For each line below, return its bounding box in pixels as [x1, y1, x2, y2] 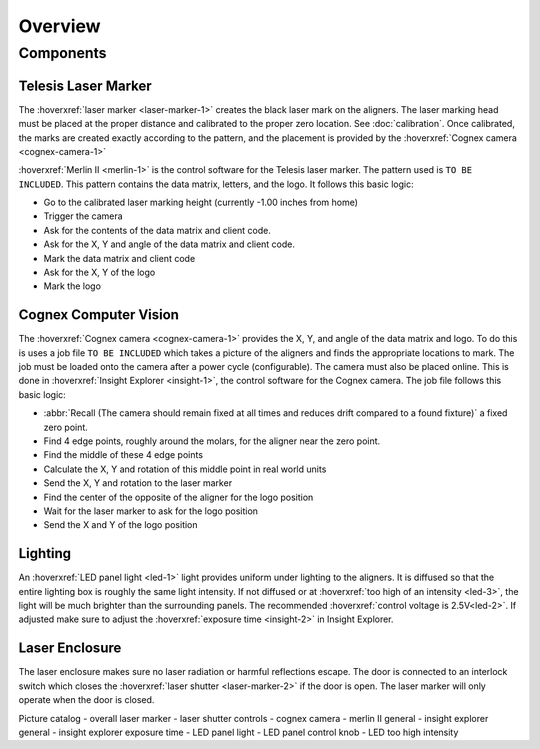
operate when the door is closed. [18, 694, 155, 706]
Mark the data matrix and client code [43, 252, 196, 264]
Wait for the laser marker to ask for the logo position [43, 505, 259, 517]
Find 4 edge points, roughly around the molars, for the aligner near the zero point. [43, 435, 381, 447]
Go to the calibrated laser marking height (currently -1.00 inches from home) [43, 196, 359, 209]
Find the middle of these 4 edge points [43, 449, 204, 461]
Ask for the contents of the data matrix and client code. [43, 224, 272, 236]
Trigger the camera [43, 210, 124, 222]
